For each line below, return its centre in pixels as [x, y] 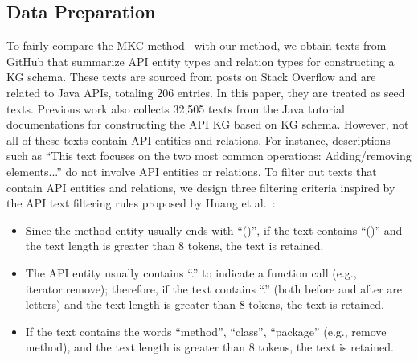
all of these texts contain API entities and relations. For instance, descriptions [199, 139]
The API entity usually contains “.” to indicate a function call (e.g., [191, 272]
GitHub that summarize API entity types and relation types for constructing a [201, 61]
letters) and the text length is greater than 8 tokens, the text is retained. [205, 304]
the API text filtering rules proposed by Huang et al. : [141, 203]
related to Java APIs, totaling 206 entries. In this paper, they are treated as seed [206, 92]
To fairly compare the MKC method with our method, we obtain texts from [197, 45]
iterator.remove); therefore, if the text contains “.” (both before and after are [214, 288]
